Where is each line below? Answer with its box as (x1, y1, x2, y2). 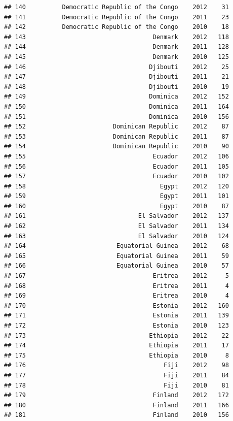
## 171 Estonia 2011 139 (4, 312, 229, 319)
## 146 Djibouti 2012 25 (4, 63, 229, 71)
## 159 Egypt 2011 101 (4, 192, 229, 200)
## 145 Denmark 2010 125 (4, 53, 229, 60)
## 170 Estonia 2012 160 (4, 302, 229, 309)
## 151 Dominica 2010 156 (4, 113, 229, 120)
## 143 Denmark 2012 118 (4, 33, 229, 41)
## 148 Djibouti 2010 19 (4, 83, 229, 90)
